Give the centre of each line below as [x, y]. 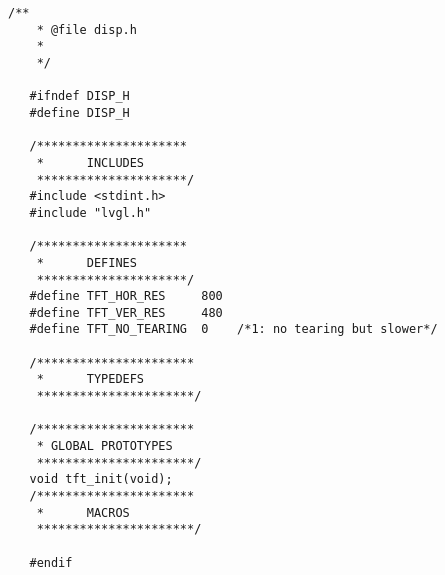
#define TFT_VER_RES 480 [126, 312]
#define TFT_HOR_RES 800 [126, 296]
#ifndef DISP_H [79, 96]
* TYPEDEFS [90, 379]
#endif [51, 562]
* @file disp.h [86, 29]
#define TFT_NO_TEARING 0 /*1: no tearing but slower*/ [233, 329]
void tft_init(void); [101, 479]
